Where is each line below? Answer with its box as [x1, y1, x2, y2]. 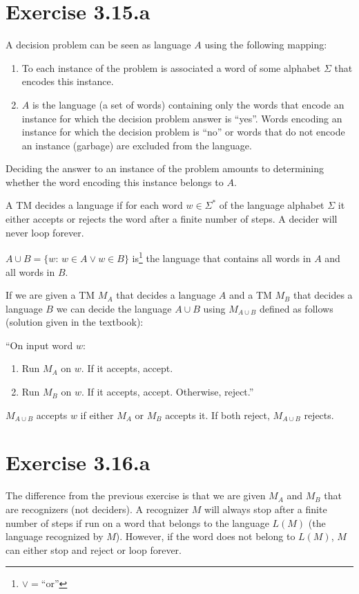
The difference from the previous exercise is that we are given [6, 488, 266, 503]
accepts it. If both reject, [165, 407, 270, 422]
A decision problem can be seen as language [6, 37, 191, 52]
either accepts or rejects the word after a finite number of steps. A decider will [6, 212, 338, 226]
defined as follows [259, 301, 333, 315]
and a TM [229, 288, 272, 302]
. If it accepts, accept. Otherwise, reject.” [81, 384, 254, 399]
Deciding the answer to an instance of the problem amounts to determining [6, 161, 324, 176]
